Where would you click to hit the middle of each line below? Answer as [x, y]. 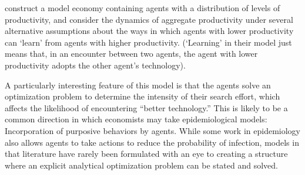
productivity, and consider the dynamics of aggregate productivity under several [149, 19]
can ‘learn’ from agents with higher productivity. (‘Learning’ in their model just [148, 42]
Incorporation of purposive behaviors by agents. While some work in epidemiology [152, 130]
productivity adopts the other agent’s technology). [95, 65]
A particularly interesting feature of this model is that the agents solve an [138, 85]
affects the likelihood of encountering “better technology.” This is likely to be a [146, 107]
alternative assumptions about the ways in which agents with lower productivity [149, 31]
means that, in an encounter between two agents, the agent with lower [131, 54]
